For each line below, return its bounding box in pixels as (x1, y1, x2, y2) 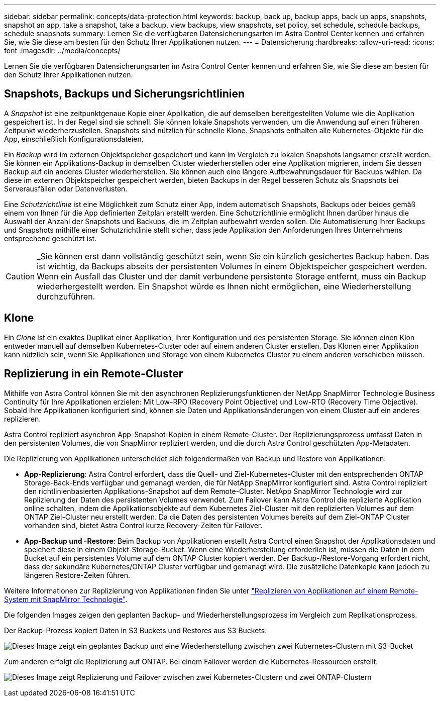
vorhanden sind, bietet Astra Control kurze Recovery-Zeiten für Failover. (24, 521, 263, 530)
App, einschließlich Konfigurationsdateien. (4, 134, 144, 143)
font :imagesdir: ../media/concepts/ (4, 46, 121, 55)
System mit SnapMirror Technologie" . (4, 594, 128, 604)
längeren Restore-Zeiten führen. (24, 570, 130, 579)
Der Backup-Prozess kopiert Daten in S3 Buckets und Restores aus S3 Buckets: (4, 626, 267, 635)
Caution (6, 271, 35, 281)
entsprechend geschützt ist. (4, 234, 97, 243)
